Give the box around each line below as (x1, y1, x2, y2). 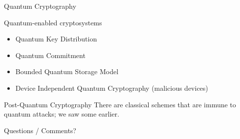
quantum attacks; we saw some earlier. (4, 109, 119, 119)
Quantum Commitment (15, 50, 86, 60)
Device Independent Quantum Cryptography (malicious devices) (15, 82, 208, 93)
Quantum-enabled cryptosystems (4, 17, 102, 27)
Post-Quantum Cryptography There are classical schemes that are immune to (4, 99, 236, 109)
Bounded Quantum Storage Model (15, 66, 119, 77)
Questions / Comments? (4, 125, 76, 135)
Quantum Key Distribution (15, 34, 97, 44)
